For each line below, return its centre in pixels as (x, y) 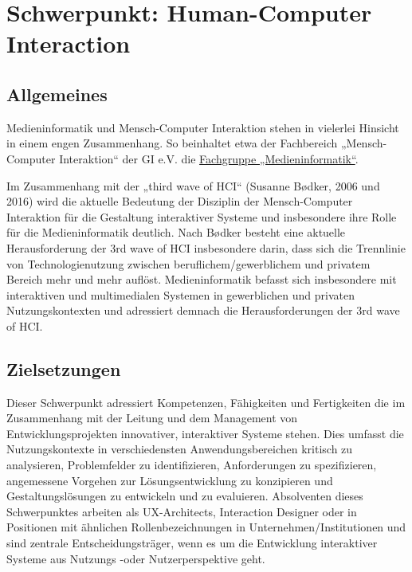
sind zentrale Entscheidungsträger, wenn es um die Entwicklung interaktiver (192, 543)
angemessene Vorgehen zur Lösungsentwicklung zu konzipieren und (170, 480)
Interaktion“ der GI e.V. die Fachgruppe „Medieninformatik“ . (209, 158)
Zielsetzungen (64, 368)
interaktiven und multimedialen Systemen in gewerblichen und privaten (180, 294)
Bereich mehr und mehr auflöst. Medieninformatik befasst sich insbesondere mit (202, 279)
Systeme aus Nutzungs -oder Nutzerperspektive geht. (136, 558)
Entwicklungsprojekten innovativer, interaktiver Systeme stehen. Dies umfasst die (205, 433)
